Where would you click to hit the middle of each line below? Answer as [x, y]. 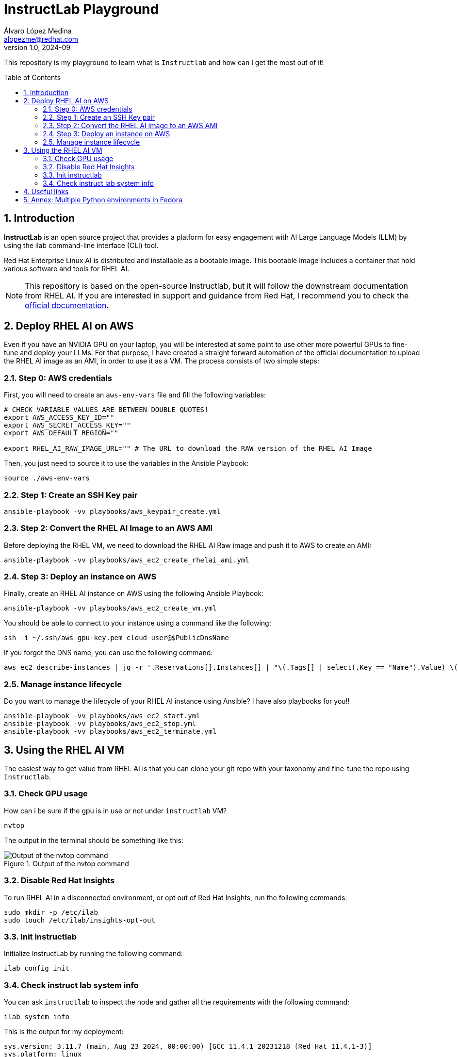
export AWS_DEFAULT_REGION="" [61, 433]
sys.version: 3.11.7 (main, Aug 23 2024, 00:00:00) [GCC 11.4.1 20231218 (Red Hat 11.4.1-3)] [188, 1047]
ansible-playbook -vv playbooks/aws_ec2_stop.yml [100, 724]
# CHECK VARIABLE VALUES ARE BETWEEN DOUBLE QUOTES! [106, 410]
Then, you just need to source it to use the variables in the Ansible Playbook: [126, 463]
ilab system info [37, 1017]
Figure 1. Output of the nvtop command [66, 863]
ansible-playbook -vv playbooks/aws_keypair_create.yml [112, 511]
